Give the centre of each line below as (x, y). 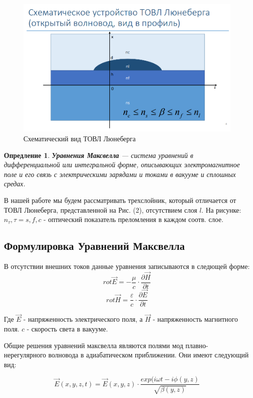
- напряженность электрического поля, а (83, 319)
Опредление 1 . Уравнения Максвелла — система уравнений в (99, 155)
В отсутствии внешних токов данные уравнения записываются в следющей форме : (127, 266)
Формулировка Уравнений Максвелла (95, 246)
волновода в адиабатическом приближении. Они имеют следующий (148, 355)
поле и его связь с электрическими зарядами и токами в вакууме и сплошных (120, 174)
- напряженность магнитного (195, 319)
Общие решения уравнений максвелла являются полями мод (94, 345)
